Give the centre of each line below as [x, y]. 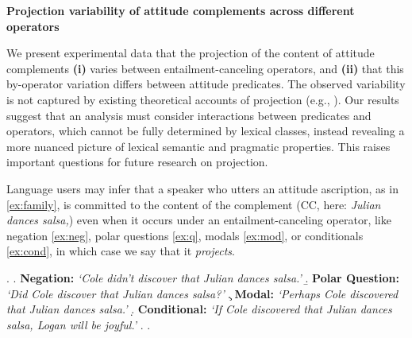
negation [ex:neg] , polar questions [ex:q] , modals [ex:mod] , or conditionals [185, 235]
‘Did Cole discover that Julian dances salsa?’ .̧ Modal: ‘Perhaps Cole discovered [202, 293]
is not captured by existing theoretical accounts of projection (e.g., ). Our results [203, 99]
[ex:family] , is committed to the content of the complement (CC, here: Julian [194, 204]
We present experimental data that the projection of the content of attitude [191, 53]
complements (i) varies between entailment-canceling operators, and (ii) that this [205, 68]
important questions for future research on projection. [137, 162]
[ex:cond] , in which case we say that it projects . [121, 251]
